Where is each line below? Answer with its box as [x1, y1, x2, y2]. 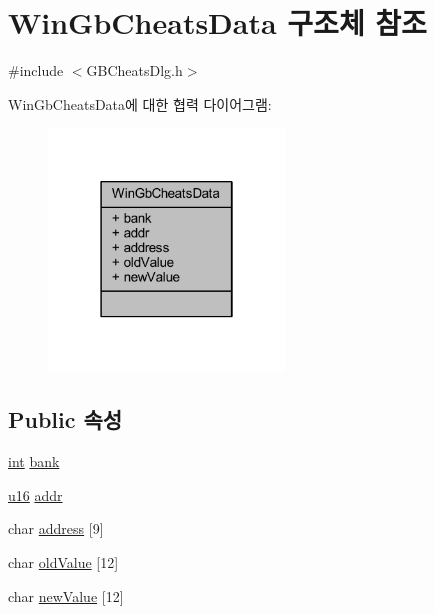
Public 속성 [8, 404, 123, 435]
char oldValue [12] [8, 551, 119, 572]
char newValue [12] [8, 585, 124, 606]
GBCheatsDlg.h [86, 60, 183, 81]
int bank [8, 451, 60, 472]
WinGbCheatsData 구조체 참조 [8, 2, 427, 43]
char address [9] [8, 518, 104, 539]
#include [8, 60, 64, 81]
